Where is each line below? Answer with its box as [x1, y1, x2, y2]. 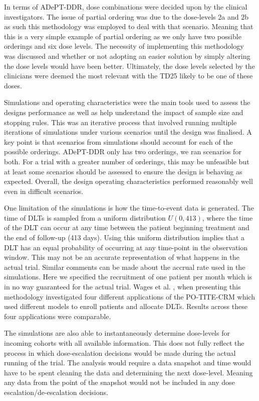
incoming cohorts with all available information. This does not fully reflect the [4, 338, 244, 348]
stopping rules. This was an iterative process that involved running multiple [4, 117, 237, 127]
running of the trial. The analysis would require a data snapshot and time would [4, 357, 251, 368]
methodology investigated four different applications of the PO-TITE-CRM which [4, 291, 255, 302]
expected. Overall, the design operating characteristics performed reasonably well [4, 176, 253, 186]
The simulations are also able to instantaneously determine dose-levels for [4, 328, 230, 338]
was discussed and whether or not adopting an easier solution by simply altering [4, 50, 250, 61]
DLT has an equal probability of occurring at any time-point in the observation [4, 242, 248, 252]
